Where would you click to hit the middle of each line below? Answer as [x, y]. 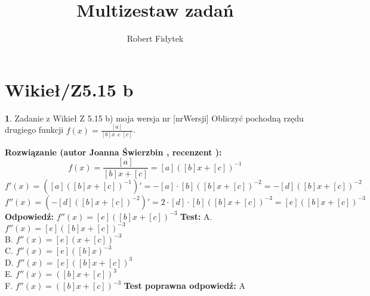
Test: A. [196, 216]
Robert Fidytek [155, 38]
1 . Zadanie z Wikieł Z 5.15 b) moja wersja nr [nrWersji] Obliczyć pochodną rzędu [154, 118]
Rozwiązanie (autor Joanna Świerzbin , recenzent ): [113, 152]
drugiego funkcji [34, 130]
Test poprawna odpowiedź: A [184, 285]
